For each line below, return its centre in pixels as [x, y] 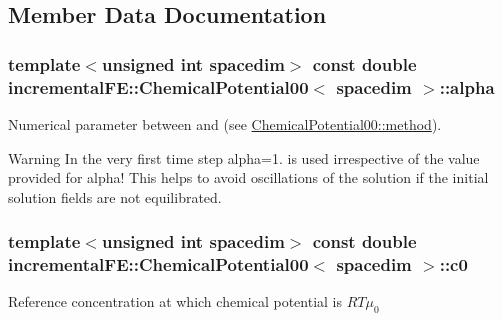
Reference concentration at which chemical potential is [175, 301]
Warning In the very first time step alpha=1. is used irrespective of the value [244, 157]
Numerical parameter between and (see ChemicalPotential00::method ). [225, 123]
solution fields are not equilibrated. [115, 196]
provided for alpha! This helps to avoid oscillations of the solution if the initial [248, 177]
